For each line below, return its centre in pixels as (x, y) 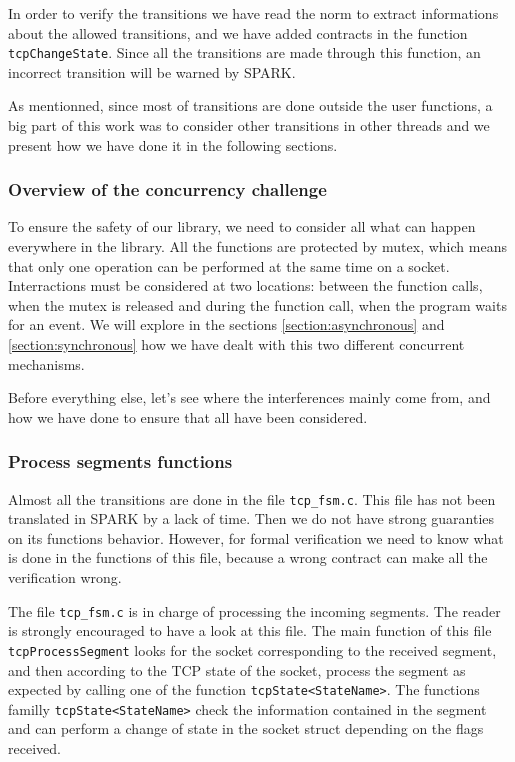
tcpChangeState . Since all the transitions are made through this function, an (244, 52)
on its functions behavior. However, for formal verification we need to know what (256, 537)
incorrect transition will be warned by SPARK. (152, 71)
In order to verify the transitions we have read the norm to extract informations (253, 13)
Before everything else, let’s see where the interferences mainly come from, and (249, 397)
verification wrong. (65, 577)
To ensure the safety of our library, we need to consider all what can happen (242, 226)
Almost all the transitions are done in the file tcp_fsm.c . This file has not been (252, 498)
